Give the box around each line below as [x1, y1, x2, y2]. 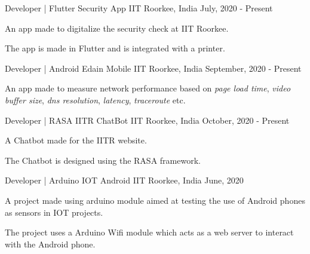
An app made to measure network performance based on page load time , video [5, 82, 291, 94]
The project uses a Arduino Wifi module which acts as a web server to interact [5, 226, 294, 238]
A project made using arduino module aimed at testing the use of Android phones [5, 194, 305, 206]
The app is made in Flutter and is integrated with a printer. [5, 42, 225, 54]
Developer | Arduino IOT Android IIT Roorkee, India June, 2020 [5, 174, 244, 186]
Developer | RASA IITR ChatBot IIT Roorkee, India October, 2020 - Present [5, 114, 290, 126]
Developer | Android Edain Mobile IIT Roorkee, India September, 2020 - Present [5, 62, 302, 74]
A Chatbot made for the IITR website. [5, 134, 147, 146]
